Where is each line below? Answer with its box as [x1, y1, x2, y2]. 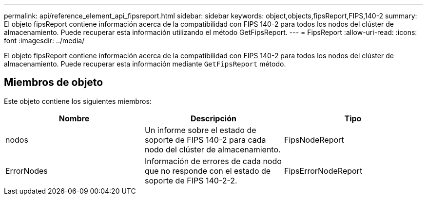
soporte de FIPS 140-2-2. [144, 175, 237, 185]
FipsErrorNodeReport [284, 166, 363, 176]
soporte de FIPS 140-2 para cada [144, 134, 266, 145]
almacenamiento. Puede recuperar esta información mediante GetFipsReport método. [4, 60, 286, 68]
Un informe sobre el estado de [144, 125, 256, 135]
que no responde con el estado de [144, 166, 271, 176]
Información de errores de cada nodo [144, 156, 282, 166]
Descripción [190, 113, 236, 123]
